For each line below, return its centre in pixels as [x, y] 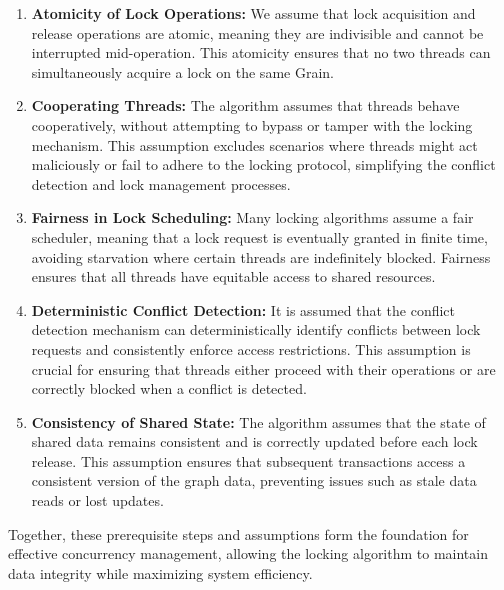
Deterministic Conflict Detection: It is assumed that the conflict [243, 309]
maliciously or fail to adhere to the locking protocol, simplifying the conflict [263, 164]
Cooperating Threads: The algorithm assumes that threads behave [245, 105]
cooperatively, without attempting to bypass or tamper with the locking [252, 124]
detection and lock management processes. [161, 183]
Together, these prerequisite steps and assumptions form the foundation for [238, 533]
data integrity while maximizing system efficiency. [160, 572]
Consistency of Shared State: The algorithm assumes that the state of [258, 421]
